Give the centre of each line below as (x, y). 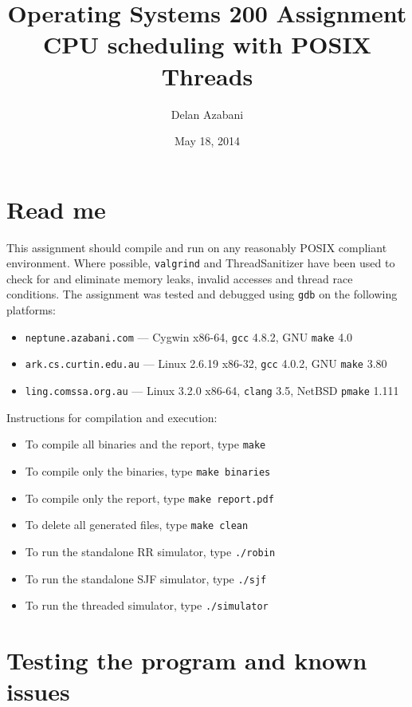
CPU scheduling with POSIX (207, 44)
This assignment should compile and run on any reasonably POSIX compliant (197, 247)
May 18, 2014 (207, 141)
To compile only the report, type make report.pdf (149, 498)
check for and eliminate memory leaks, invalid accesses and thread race (180, 278)
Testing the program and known (187, 660)
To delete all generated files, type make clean (137, 525)
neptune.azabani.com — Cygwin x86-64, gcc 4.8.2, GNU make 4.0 (189, 336)
